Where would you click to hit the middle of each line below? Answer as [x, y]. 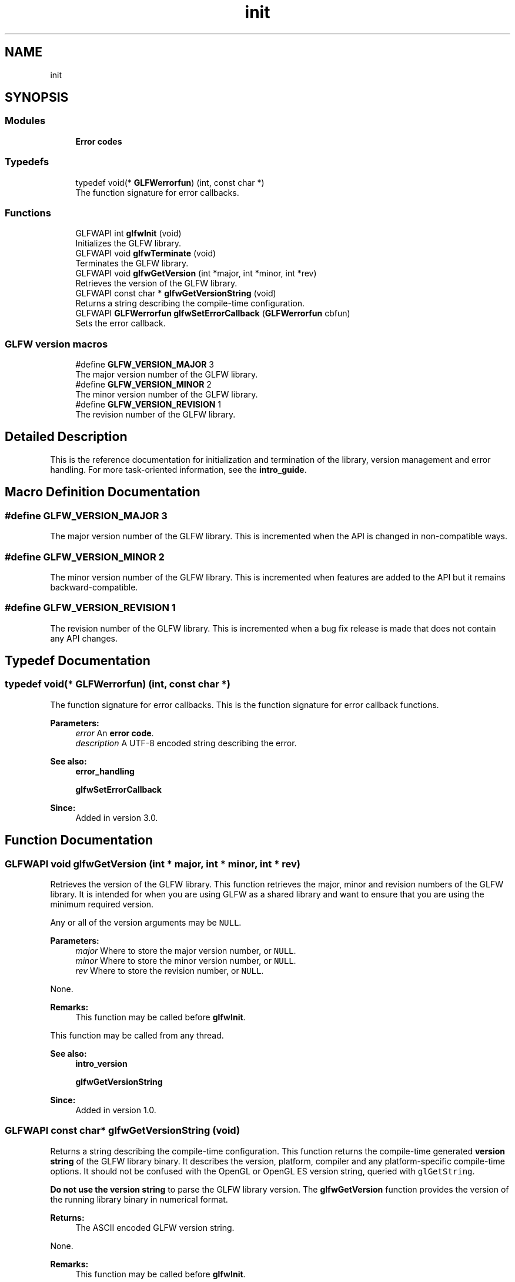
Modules [25, 121]
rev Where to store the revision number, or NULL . [170, 971]
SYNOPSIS [37, 98]
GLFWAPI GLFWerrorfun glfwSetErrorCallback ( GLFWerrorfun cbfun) [213, 313]
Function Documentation [79, 840]
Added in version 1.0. [116, 1110]
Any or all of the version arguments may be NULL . [146, 923]
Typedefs [27, 162]
